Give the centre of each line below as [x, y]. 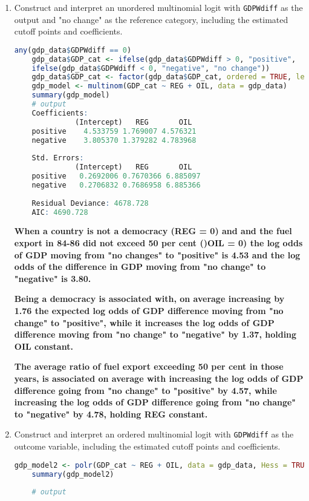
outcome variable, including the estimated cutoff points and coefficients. [147, 446]
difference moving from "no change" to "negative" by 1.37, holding [155, 334]
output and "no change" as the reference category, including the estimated [151, 19]
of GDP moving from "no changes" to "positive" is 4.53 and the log [157, 254]
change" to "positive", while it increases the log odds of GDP [144, 322]
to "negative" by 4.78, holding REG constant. [111, 414]
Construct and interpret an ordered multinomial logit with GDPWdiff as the [154, 434]
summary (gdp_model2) [73, 474]
